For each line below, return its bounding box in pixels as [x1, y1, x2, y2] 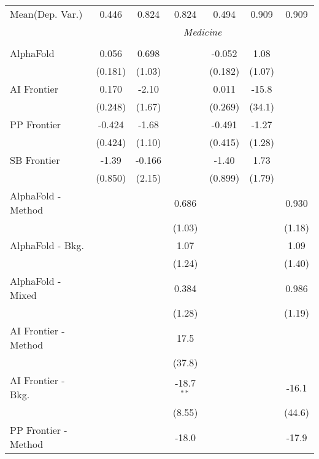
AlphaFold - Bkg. [10, 238, 84, 252]
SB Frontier [10, 153, 60, 167]
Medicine [183, 25, 222, 39]
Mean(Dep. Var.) [10, 7, 83, 21]
